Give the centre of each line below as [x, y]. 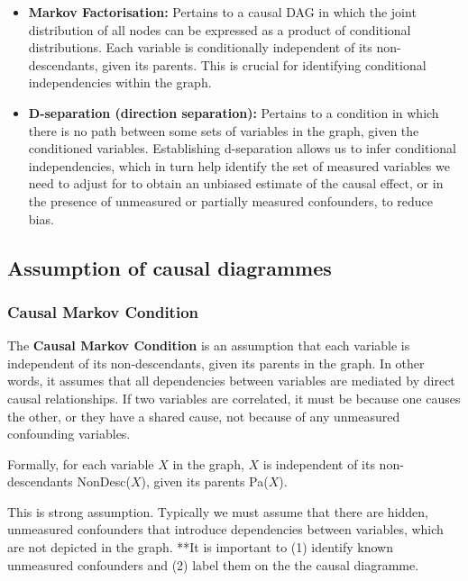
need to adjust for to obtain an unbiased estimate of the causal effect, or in [236, 183]
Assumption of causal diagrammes [170, 267]
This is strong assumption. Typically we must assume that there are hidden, [218, 511]
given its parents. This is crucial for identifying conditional [264, 64]
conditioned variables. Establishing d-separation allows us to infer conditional [242, 148]
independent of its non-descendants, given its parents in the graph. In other [216, 363]
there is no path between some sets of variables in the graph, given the [224, 130]
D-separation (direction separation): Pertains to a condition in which [234, 112]
